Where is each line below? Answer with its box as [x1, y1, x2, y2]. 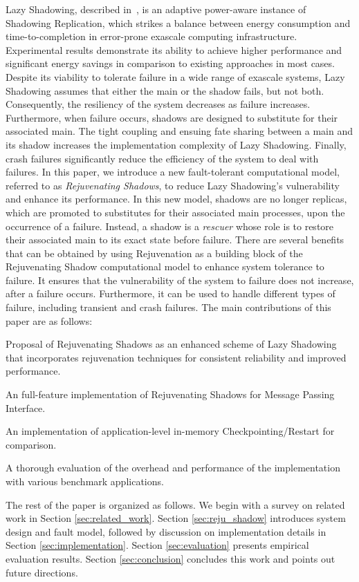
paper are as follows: [6, 313, 93, 328]
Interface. [6, 400, 46, 415]
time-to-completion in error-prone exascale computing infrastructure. [6, 29, 297, 44]
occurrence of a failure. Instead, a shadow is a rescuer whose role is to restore [6, 218, 334, 233]
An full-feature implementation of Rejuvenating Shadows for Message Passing [6, 387, 335, 402]
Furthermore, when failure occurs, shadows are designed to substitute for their [6, 110, 338, 124]
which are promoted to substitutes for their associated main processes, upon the [6, 205, 345, 219]
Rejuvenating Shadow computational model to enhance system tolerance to [6, 259, 324, 274]
